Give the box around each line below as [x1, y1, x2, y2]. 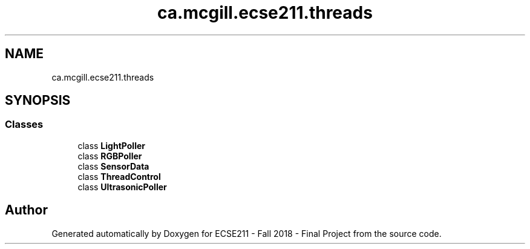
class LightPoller [77, 140, 145, 151]
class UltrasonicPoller [77, 181, 167, 192]
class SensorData [77, 161, 149, 171]
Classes [5, 118, 44, 131]
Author [5, 202, 48, 218]
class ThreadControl [77, 171, 161, 182]
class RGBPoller [77, 150, 142, 161]
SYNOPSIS [5, 93, 71, 108]
